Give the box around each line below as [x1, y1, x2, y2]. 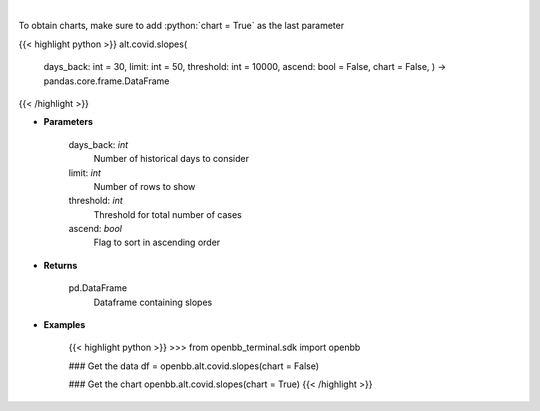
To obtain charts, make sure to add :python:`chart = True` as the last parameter [18, 20, 345, 32]
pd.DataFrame [68, 282, 128, 294]
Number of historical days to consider [93, 153, 250, 165]
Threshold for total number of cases [93, 208, 242, 220]
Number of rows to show [93, 180, 196, 192]
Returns [43, 259, 78, 271]
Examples [43, 319, 86, 331]
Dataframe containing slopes [93, 296, 213, 308]
